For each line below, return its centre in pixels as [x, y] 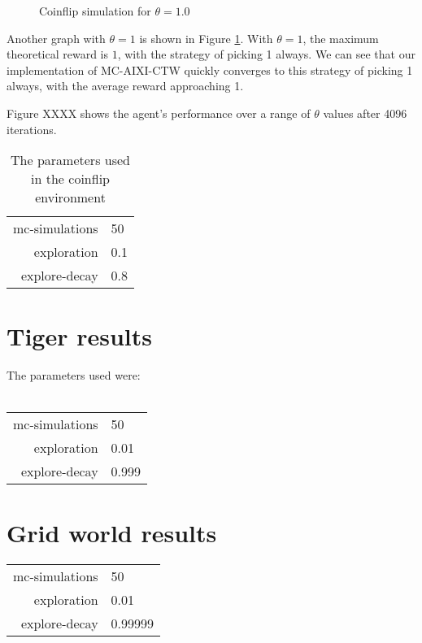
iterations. [32, 129]
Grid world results [112, 532]
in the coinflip [70, 179]
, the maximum [341, 38]
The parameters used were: [74, 375]
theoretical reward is [58, 54]
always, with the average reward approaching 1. [125, 86]
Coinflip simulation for [95, 11]
